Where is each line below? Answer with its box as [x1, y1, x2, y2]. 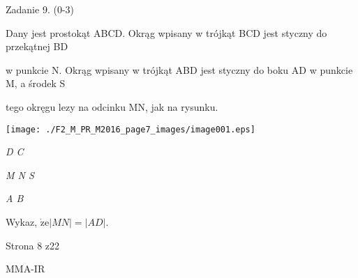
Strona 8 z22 [6, 238, 60, 252]
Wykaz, [6, 215, 38, 229]
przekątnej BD [6, 39, 68, 54]
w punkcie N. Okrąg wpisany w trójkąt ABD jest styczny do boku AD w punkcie [6, 62, 353, 77]
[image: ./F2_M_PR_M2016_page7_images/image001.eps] [6, 124, 255, 134]
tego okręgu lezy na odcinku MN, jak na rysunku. [6, 99, 218, 114]
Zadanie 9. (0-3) [6, 2, 74, 16]
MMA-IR [6, 261, 45, 276]
